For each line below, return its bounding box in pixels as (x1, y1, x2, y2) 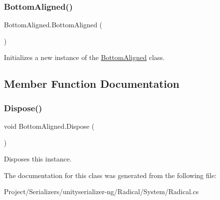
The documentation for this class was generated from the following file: (4, 170, 217, 180)
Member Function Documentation (4, 76, 180, 91)
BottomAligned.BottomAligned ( (4, 20, 103, 30)
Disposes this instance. (4, 154, 72, 164)
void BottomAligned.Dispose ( (4, 121, 94, 131)
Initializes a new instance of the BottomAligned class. (4, 52, 165, 62)
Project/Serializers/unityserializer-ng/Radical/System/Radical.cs (4, 186, 199, 197)
